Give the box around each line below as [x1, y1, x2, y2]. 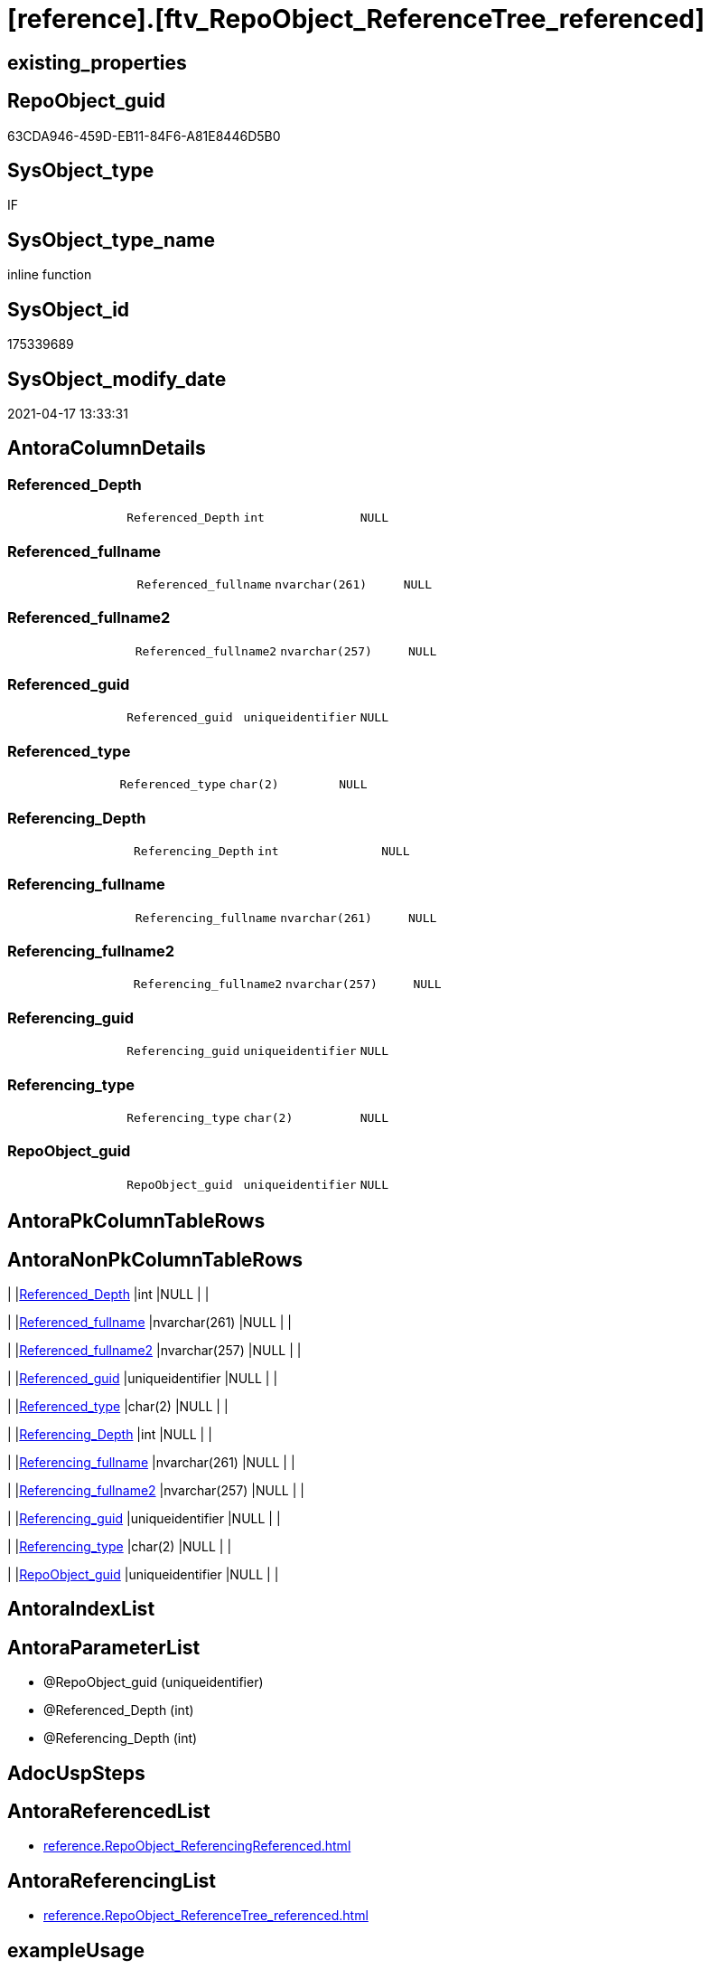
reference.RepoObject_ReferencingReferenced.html [43, 1838, 351, 1854]
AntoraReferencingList [7, 1869, 217, 1892]
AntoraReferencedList [7, 1800, 210, 1823]
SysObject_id [7, 297, 130, 321]
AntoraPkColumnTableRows [7, 1210, 266, 1233]
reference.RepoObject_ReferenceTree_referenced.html [43, 1908, 369, 1924]
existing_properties [7, 51, 187, 74]
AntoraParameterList [7, 1635, 201, 1659]
